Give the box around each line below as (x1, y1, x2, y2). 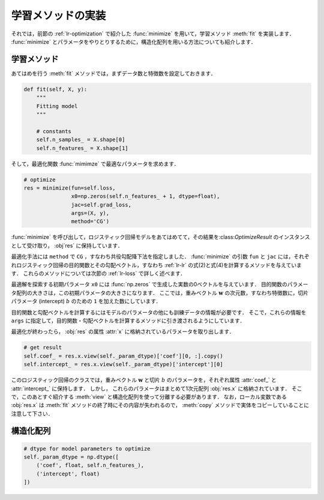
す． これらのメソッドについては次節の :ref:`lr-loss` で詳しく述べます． (11, 270, 186, 277)
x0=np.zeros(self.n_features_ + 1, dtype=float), (71, 193, 220, 200)
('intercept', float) (36, 470, 100, 477)
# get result (23, 344, 62, 351)
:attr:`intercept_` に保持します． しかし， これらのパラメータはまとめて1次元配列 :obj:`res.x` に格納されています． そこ (11, 385, 302, 392)
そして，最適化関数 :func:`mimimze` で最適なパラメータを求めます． (11, 160, 179, 167)
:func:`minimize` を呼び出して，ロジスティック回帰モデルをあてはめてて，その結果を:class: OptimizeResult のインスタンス (11, 233, 310, 241)
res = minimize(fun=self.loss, (23, 184, 116, 191)
